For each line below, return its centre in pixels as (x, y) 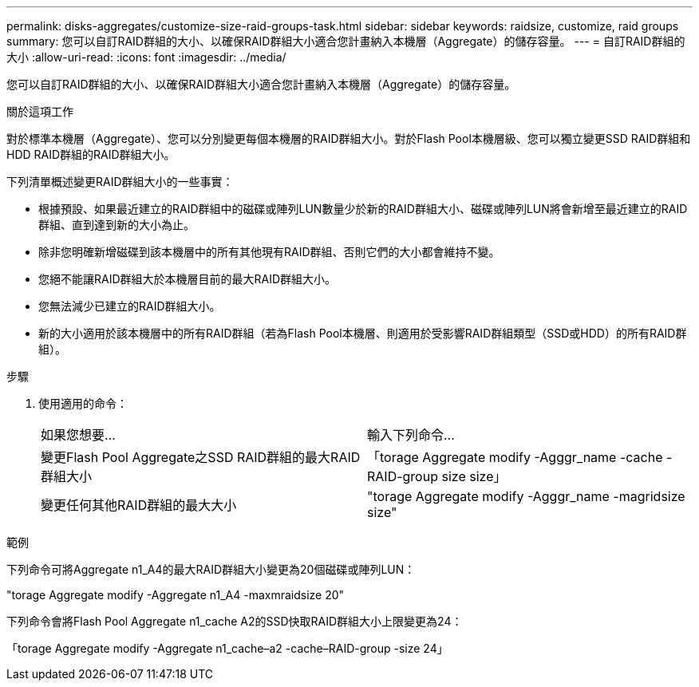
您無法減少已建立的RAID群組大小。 (130, 306)
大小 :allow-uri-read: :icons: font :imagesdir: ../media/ (146, 57)
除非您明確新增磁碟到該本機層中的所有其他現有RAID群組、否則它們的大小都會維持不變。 (269, 252)
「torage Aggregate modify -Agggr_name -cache (515, 457)
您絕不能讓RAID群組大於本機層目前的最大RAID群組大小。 (188, 279)
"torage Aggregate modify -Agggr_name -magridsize (526, 496)
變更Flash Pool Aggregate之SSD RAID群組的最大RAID (201, 457)
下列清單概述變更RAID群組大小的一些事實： (120, 182)
